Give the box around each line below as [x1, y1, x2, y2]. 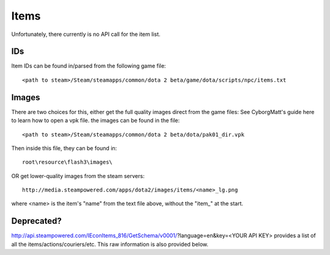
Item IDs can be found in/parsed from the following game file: [11, 62, 166, 70]
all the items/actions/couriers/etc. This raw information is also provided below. [11, 240, 209, 248]
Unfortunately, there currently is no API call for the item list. [11, 31, 161, 38]
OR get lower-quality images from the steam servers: [11, 172, 145, 179]
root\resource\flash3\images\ [22, 159, 113, 166]
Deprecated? [11, 216, 62, 226]
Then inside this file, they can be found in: [11, 144, 117, 152]
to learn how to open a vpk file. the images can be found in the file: [11, 117, 180, 124]
